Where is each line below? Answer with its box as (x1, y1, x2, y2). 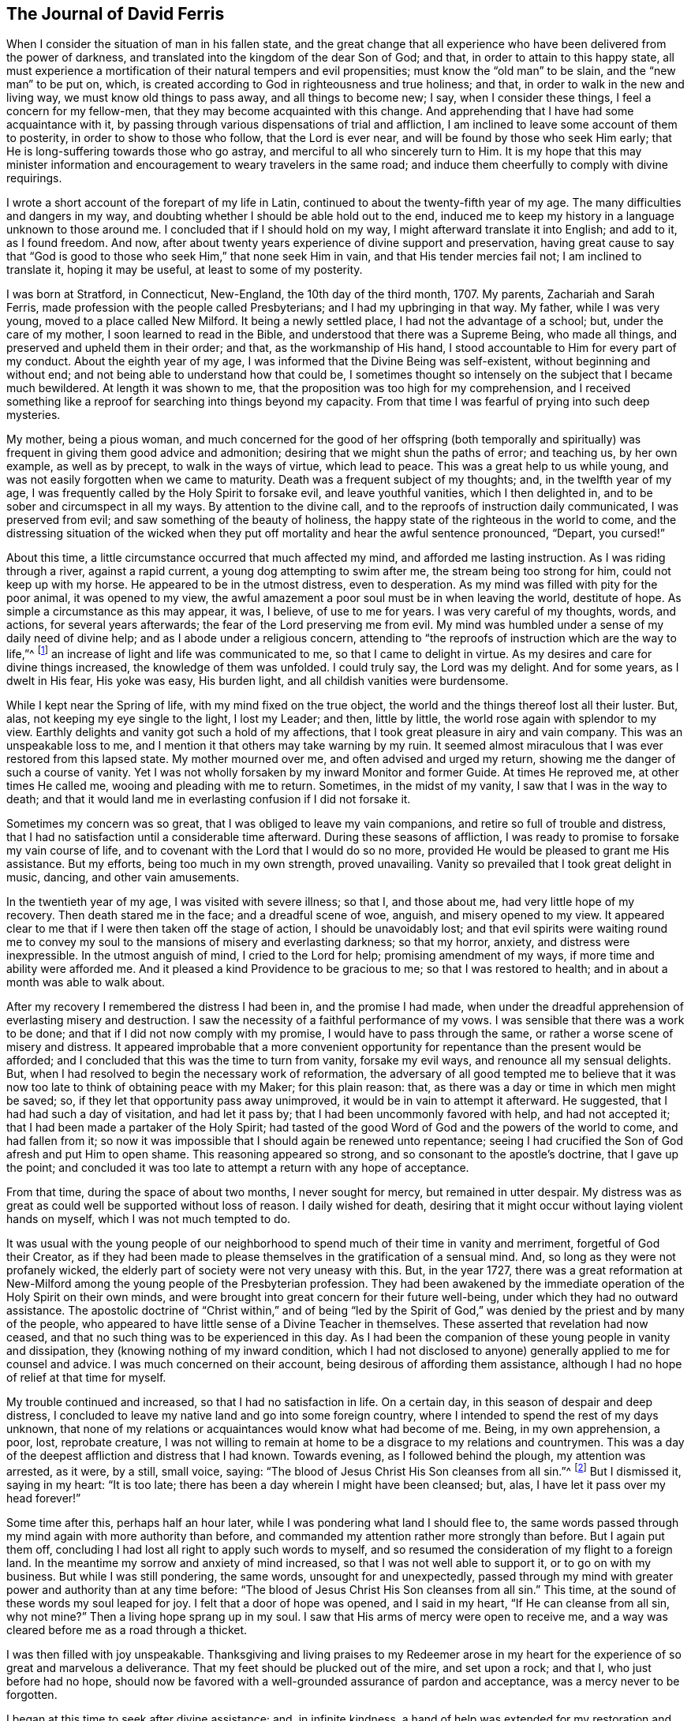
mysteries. (6, 408, 61, 422)
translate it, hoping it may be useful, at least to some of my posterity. (6, 263, 363, 277)
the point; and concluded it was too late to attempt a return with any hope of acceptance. (6, 1161, 469, 1175)
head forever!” (6, 1491, 81, 1505)
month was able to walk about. (6, 975, 166, 990)
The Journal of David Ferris (6, 4, 225, 24)
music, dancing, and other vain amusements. (6, 870, 240, 885)
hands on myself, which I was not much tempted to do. (6, 1212, 291, 1226)
